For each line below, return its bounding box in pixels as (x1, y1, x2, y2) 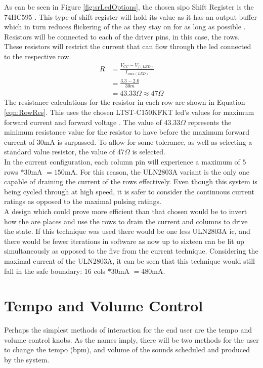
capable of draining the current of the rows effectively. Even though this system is (4, 176, 257, 187)
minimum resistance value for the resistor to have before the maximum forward (4, 127, 250, 137)
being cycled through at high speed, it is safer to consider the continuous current (4, 186, 254, 196)
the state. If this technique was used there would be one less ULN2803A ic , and (4, 226, 250, 236)
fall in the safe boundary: (4, 265, 82, 276)
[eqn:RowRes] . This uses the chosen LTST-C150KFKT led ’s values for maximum (4, 107, 254, 117)
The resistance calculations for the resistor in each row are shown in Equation (4, 97, 245, 107)
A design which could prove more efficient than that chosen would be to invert (4, 206, 247, 216)
